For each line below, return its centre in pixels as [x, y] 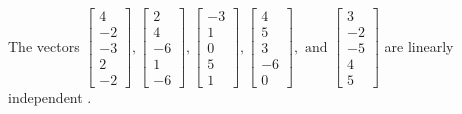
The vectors [44, 45]
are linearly [419, 45]
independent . [50, 97]
